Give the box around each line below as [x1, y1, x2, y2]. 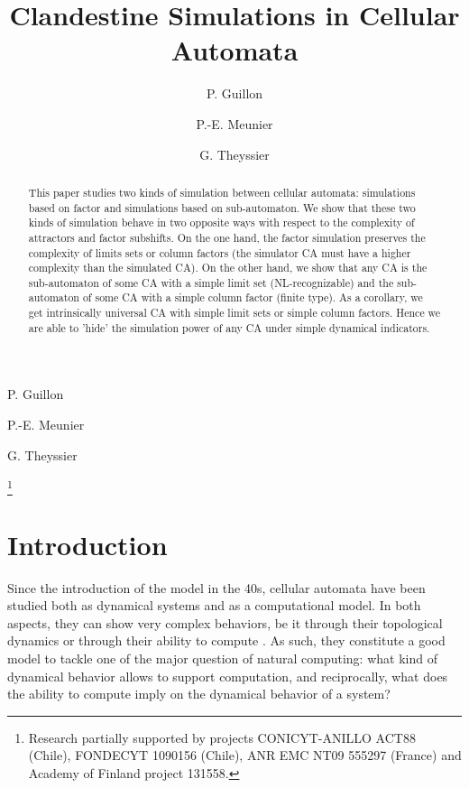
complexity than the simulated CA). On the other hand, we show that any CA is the [28, 260, 428, 275]
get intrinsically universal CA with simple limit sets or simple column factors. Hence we [28, 305, 441, 320]
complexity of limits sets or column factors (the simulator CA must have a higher [28, 245, 411, 260]
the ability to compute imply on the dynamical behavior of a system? [7, 684, 391, 703]
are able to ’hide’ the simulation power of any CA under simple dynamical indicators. [28, 320, 430, 335]
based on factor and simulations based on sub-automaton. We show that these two [28, 199, 416, 215]
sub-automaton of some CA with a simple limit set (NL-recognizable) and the [28, 274, 394, 290]
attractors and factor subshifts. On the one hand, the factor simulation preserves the [28, 229, 426, 245]
